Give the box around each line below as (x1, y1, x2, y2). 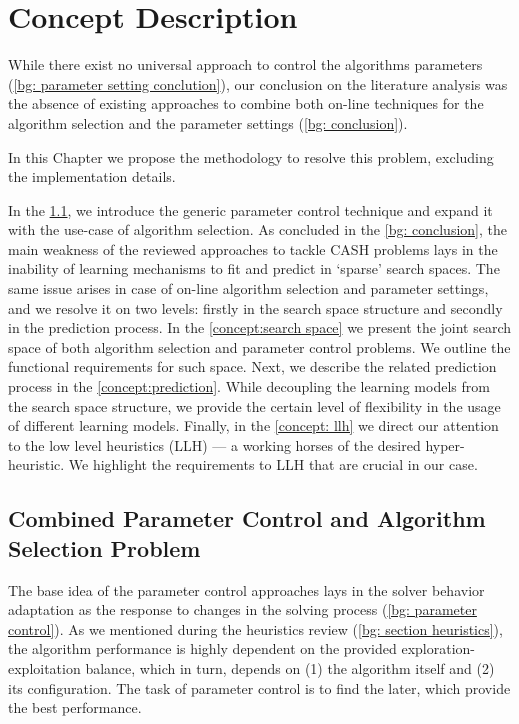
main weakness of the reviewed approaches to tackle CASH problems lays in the (8, 238, 498, 259)
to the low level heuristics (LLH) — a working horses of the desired (8, 434, 421, 455)
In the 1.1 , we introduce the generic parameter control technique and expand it (8, 199, 493, 220)
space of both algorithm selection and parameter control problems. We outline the (8, 336, 511, 357)
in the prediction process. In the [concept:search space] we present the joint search (8, 317, 512, 338)
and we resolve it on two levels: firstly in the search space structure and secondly (8, 297, 503, 318)
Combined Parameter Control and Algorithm (8, 503, 486, 534)
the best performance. (8, 697, 142, 718)
